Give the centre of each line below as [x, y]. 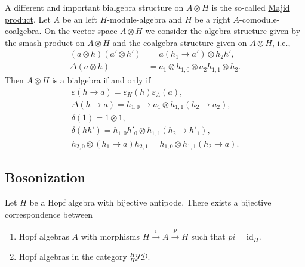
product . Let [28, 19]
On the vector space [81, 31]
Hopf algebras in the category [73, 256]
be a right [212, 19]
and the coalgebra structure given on [180, 42]
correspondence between [49, 214]
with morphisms [110, 236]
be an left [80, 19]
